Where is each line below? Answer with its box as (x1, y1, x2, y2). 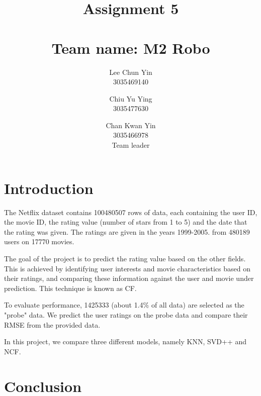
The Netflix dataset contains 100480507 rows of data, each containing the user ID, (4, 207, 257, 217)
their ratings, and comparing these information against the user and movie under (4, 273, 254, 283)
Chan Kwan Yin (106, 120, 156, 130)
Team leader (112, 140, 150, 150)
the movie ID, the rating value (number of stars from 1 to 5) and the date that (4, 217, 247, 227)
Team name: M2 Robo (51, 37, 210, 58)
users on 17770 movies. (4, 236, 74, 247)
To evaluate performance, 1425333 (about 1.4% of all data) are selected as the (4, 300, 244, 310)
